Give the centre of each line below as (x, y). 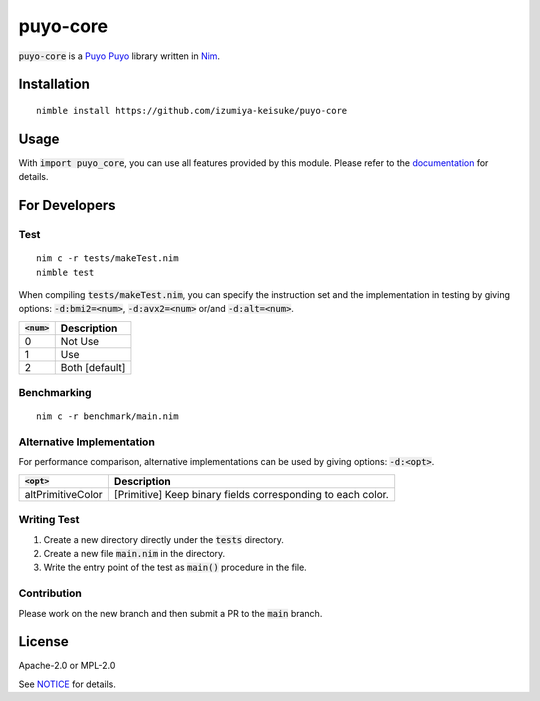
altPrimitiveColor (64, 494)
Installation (54, 84)
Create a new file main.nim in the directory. (134, 554)
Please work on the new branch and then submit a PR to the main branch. (170, 613)
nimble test (65, 272)
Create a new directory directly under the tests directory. (163, 539)
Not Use (80, 341)
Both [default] (93, 367)
